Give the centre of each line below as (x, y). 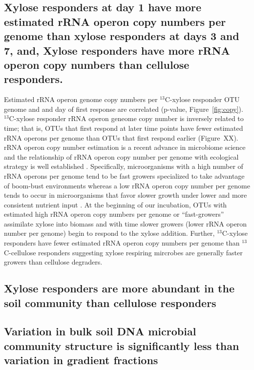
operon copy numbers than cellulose (97, 64)
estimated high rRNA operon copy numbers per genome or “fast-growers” (114, 214)
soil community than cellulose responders (110, 302)
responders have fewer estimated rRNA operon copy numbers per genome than (122, 243)
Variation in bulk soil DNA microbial (100, 331)
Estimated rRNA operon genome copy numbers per (81, 99)
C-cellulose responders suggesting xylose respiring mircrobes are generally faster (123, 252)
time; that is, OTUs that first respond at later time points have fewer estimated (124, 128)
